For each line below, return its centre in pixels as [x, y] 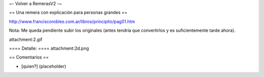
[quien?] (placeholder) [44, 66]
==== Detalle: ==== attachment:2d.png [49, 48]
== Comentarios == [29, 57]
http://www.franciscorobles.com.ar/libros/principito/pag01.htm [72, 21]
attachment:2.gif [26, 39]
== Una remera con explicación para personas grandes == [68, 13]
